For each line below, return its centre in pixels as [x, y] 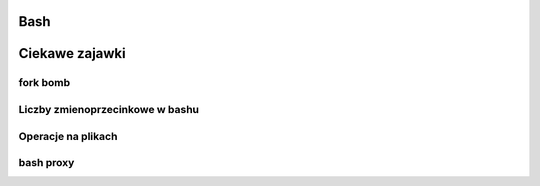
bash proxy [46, 163]
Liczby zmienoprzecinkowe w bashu [109, 109]
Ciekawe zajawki [72, 53]
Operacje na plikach [68, 136]
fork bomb [44, 83]
